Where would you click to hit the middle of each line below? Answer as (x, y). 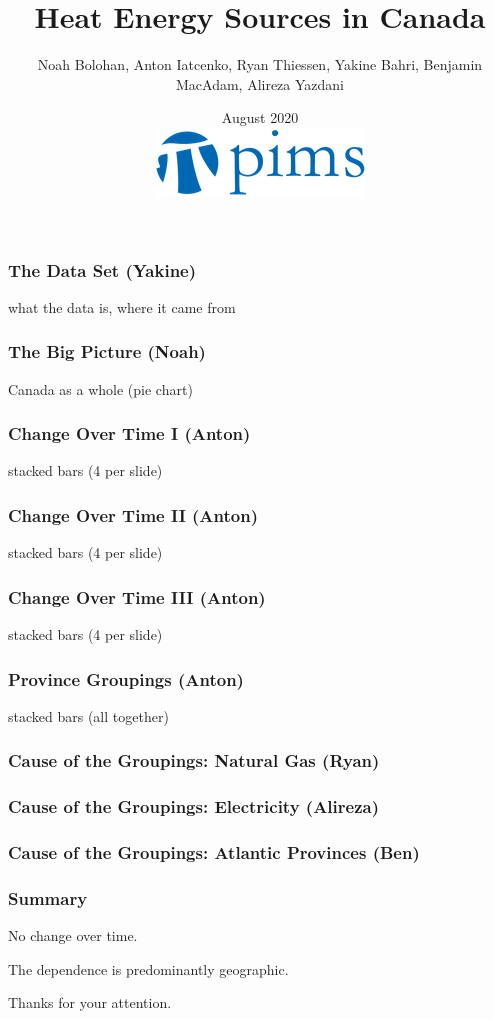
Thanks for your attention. (90, 1002)
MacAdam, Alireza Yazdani (260, 83)
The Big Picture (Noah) (107, 351)
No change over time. (73, 935)
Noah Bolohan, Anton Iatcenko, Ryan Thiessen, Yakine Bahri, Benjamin (260, 64)
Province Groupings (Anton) (126, 678)
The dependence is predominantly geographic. (148, 968)
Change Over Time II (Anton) (133, 514)
